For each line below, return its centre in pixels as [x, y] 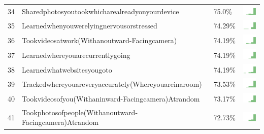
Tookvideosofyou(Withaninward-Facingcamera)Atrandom [111, 99]
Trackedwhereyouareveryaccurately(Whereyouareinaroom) [112, 84]
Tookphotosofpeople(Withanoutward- [80, 112]
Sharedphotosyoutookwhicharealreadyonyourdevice [101, 11]
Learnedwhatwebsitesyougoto [67, 69]
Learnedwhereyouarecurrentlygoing [76, 55]
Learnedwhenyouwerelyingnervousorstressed [90, 26]
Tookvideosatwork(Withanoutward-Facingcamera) [100, 40]
